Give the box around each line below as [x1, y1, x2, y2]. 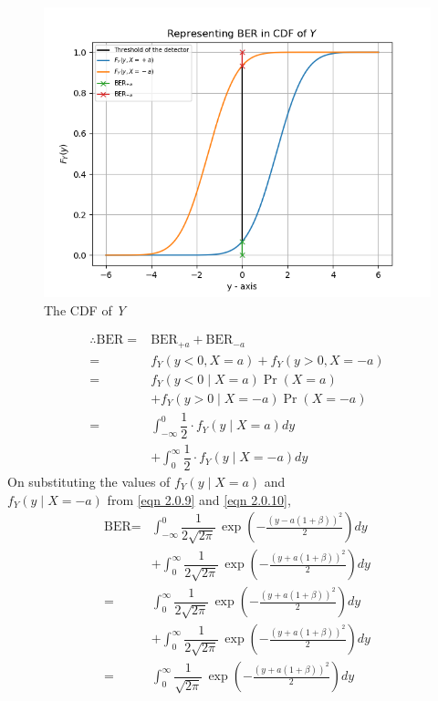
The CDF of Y [44, 300, 126, 319]
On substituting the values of [7, 471, 171, 490]
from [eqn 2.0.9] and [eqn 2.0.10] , [107, 490, 291, 509]
